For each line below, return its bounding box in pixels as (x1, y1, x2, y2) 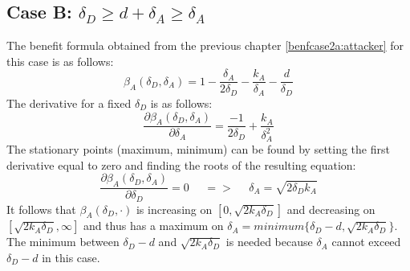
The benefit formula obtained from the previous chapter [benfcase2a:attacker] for (6, 37, 404, 54)
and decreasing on (286, 200, 375, 217)
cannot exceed (331, 233, 401, 250)
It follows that (6, 200, 76, 217)
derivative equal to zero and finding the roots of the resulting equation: (6, 156, 356, 173)
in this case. (42, 248, 100, 265)
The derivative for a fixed (6, 94, 132, 111)
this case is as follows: (6, 52, 114, 69)
